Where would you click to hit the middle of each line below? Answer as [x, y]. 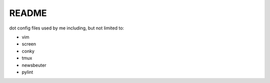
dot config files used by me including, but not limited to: [67, 28]
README [28, 13]
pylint [27, 72]
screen [29, 44]
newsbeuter [34, 65]
